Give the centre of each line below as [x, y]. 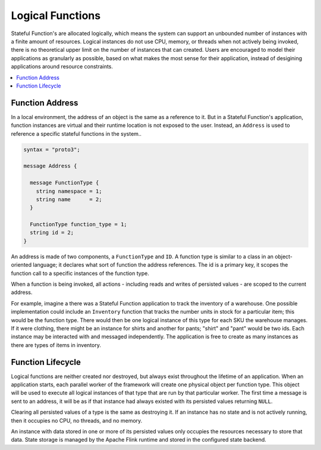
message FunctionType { [64, 183]
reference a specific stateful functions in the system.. [76, 133]
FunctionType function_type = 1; [78, 224]
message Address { [50, 166]
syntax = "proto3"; [52, 149]
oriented [21, 265]
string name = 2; [69, 199]
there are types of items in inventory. [56, 345]
